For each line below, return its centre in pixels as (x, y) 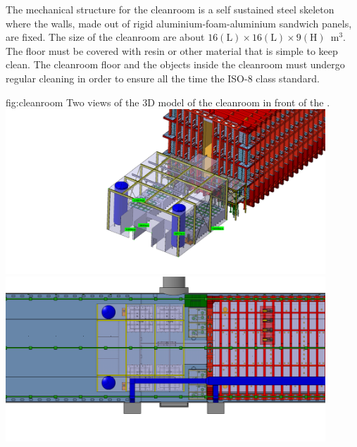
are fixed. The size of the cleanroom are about (105, 37)
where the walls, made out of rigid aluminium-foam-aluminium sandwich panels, (179, 23)
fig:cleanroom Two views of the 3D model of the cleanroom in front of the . (168, 102)
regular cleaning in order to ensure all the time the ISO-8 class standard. (163, 78)
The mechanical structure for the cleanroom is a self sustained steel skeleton (170, 9)
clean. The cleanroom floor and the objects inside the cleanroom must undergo (175, 64)
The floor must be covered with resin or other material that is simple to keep (172, 50)
